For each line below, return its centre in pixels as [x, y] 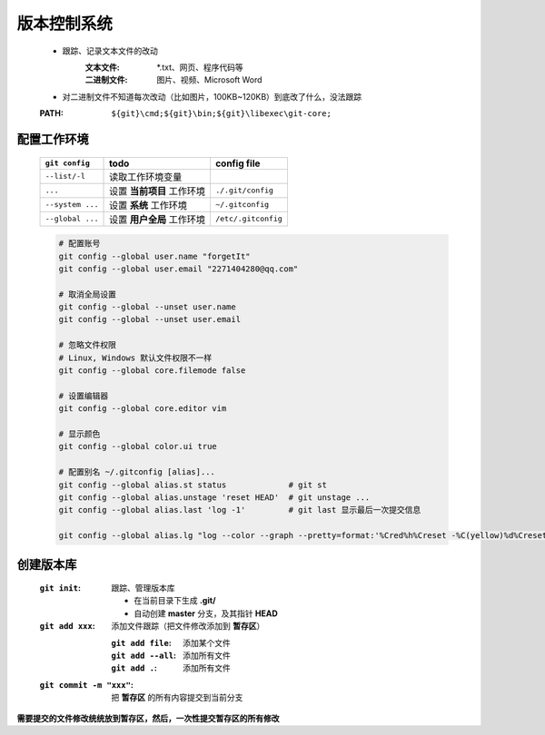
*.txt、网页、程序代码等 [200, 67]
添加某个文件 [207, 642]
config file [238, 163]
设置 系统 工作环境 [149, 205]
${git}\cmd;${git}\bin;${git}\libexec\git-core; [221, 114]
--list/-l [65, 176]
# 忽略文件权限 [88, 345]
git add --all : [144, 656]
